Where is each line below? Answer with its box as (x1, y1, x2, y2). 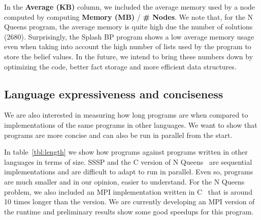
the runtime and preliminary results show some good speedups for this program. (4, 206, 254, 216)
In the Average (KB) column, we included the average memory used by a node (4, 2, 255, 12)
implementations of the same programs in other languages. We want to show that (4, 119, 257, 130)
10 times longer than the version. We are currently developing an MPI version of (4, 196, 255, 207)
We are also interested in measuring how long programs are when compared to (4, 109, 248, 120)
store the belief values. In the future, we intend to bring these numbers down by (4, 51, 253, 61)
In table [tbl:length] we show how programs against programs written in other (4, 146, 248, 157)
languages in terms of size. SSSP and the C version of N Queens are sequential (4, 156, 252, 167)
